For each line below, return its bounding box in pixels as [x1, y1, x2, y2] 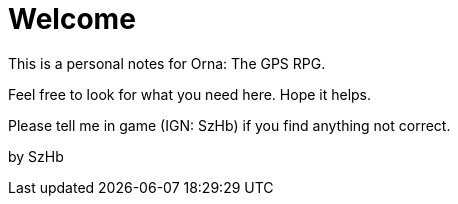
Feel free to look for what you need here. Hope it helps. [8, 85, 372, 103]
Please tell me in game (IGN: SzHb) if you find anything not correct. [8, 116, 451, 134]
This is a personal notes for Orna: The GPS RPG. [8, 54, 326, 72]
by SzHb [8, 147, 64, 165]
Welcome [8, 2, 136, 36]
